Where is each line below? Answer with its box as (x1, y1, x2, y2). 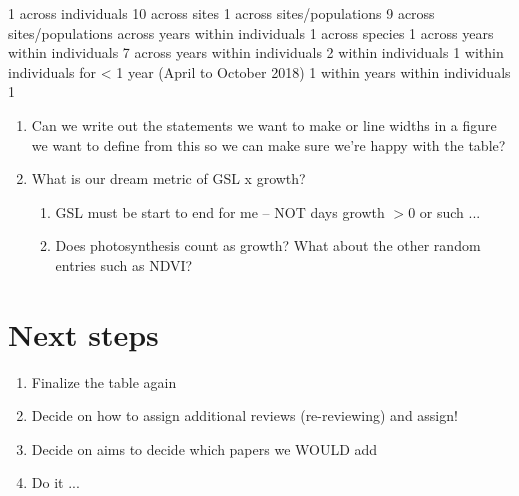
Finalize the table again (31, 371, 177, 392)
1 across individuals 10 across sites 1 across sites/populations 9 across (8, 3, 435, 23)
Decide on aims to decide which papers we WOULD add (31, 438, 378, 459)
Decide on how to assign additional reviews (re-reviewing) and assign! (31, 405, 458, 426)
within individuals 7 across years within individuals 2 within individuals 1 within (8, 42, 504, 63)
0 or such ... (408, 201, 481, 222)
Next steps (8, 313, 159, 354)
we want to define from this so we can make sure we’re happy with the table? (31, 134, 506, 155)
